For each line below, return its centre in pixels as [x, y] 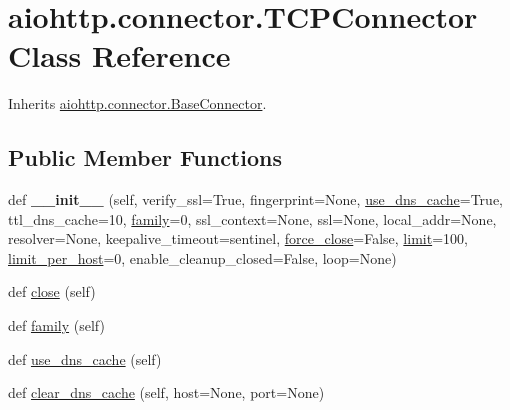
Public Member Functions [145, 157]
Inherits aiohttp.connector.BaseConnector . [137, 103]
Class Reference [119, 55]
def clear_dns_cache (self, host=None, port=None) [166, 392]
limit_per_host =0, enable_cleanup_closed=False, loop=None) [202, 257]
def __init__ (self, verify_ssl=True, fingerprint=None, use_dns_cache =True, [255, 199]
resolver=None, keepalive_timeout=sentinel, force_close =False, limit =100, [238, 238]
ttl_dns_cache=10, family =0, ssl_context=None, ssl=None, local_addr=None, [252, 218]
